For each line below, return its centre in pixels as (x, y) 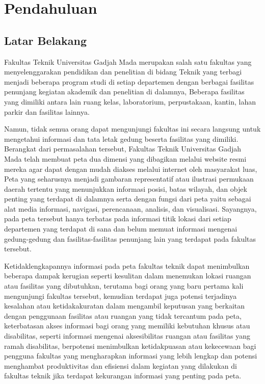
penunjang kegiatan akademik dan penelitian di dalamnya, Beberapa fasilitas (124, 92)
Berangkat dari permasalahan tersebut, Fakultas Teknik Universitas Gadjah (123, 149)
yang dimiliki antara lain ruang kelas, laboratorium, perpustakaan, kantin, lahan (130, 101)
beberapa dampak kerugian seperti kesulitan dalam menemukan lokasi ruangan (128, 276)
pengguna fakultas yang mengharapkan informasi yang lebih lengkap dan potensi (131, 356)
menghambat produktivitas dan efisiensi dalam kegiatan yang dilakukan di (121, 365)
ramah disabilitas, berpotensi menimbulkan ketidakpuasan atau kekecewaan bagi (130, 345)
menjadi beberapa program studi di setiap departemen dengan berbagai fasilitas (129, 81)
